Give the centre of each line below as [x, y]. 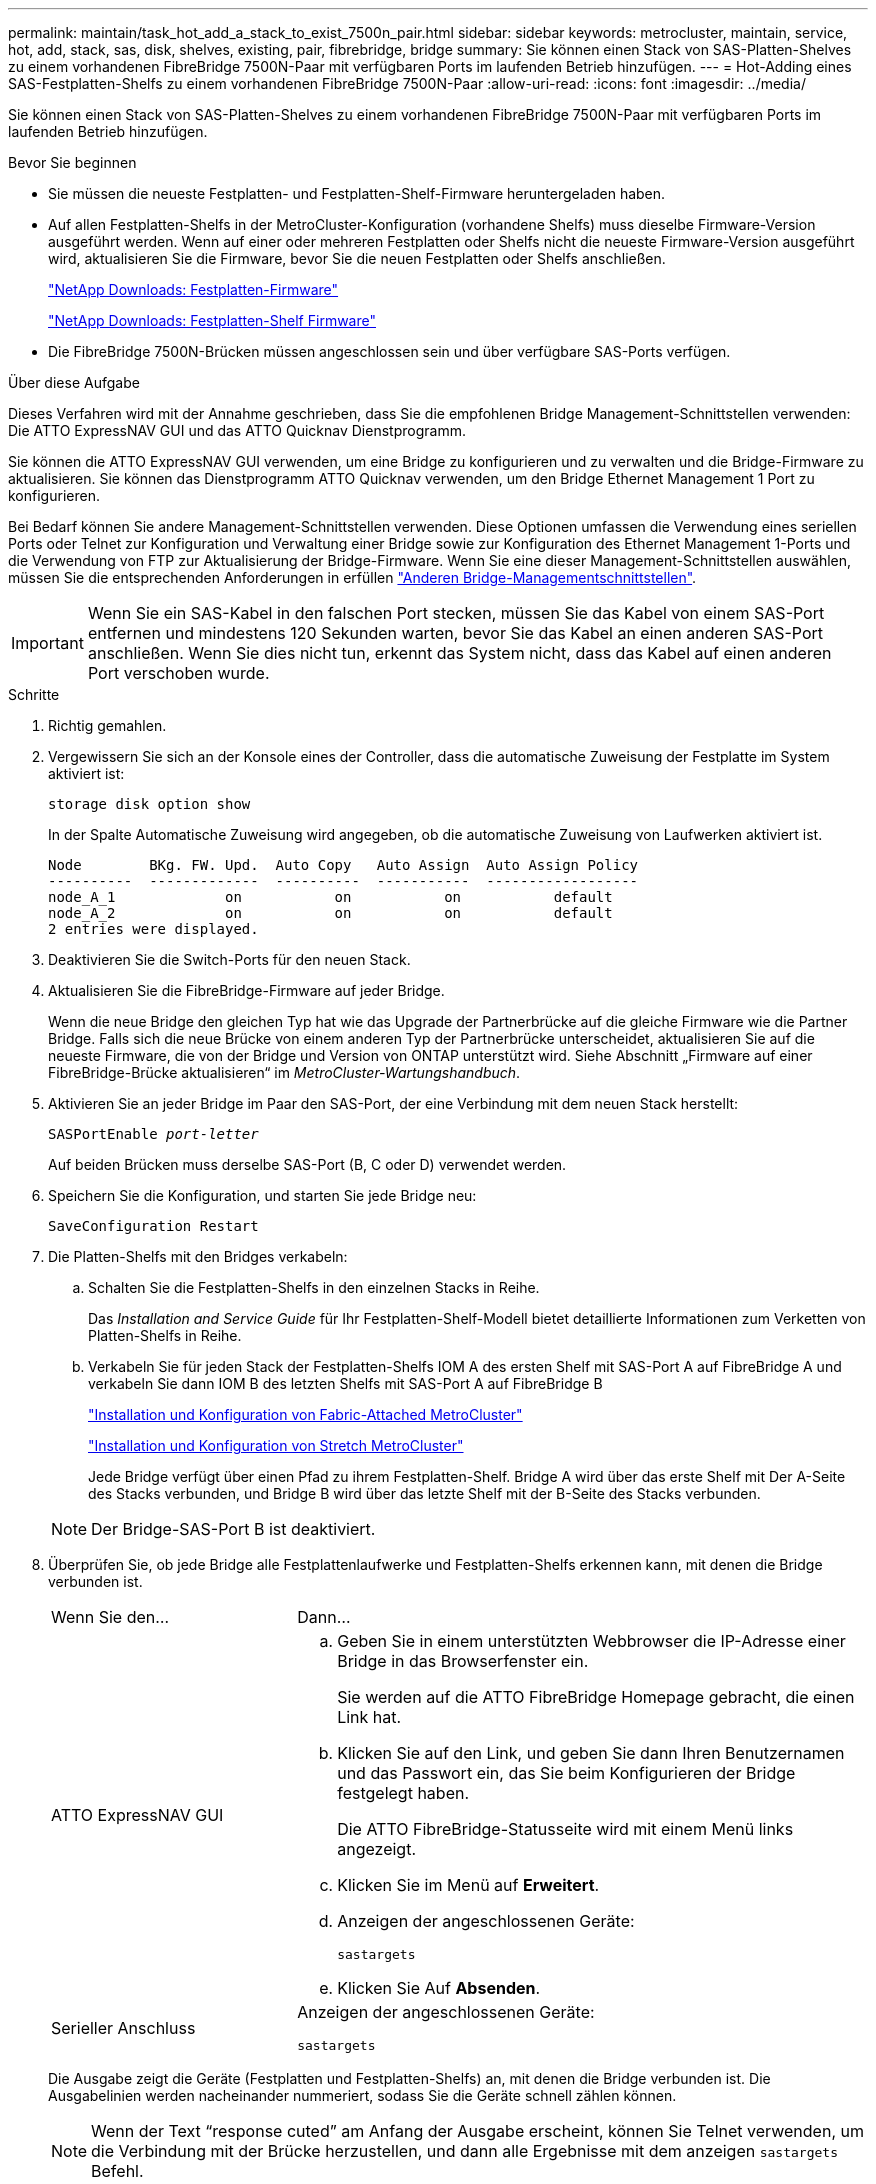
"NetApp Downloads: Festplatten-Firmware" [193, 289]
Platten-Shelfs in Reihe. [165, 1335]
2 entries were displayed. [153, 929]
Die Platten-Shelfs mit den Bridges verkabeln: [198, 1256]
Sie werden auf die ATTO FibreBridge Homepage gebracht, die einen [596, 1697]
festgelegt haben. [403, 1793]
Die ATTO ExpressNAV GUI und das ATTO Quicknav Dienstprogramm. [237, 430]
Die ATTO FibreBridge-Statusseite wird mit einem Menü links [565, 1829]
